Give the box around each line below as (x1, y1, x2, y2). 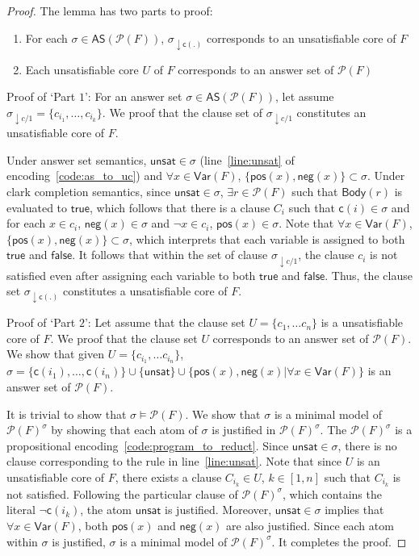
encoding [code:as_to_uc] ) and (6, 167, 163, 184)
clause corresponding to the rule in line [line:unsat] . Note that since (6, 453, 342, 470)
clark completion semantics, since (6, 182, 171, 199)
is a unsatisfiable (321, 314, 404, 331)
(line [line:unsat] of (199, 151, 295, 168)
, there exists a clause (115, 468, 222, 485)
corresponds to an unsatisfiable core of (206, 29, 396, 46)
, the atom (80, 501, 132, 518)
